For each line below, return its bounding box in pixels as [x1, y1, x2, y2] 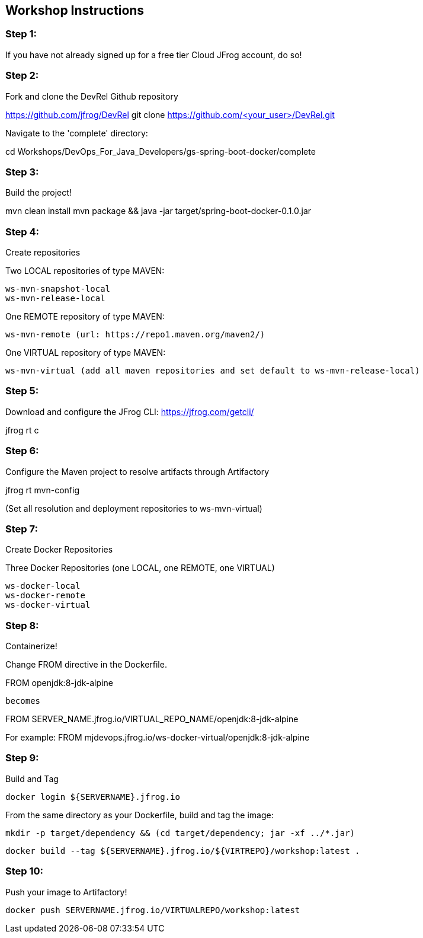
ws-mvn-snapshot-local [5, 284, 111, 294]
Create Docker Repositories [5, 544, 113, 555]
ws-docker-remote [5, 591, 85, 601]
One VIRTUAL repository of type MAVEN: [5, 347, 166, 358]
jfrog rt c [5, 425, 39, 435]
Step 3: [5, 165, 39, 178]
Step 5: [5, 385, 39, 397]
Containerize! [5, 641, 57, 652]
